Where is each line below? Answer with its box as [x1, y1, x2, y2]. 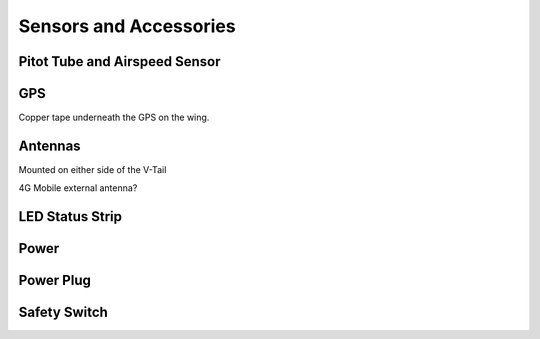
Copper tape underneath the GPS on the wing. [18, 111, 210, 124]
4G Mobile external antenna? [18, 182, 138, 194]
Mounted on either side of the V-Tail [18, 163, 167, 175]
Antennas [18, 137, 81, 154]
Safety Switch [18, 304, 109, 321]
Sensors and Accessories [18, 15, 236, 37]
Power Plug [18, 272, 92, 289]
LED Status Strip [18, 208, 123, 225]
